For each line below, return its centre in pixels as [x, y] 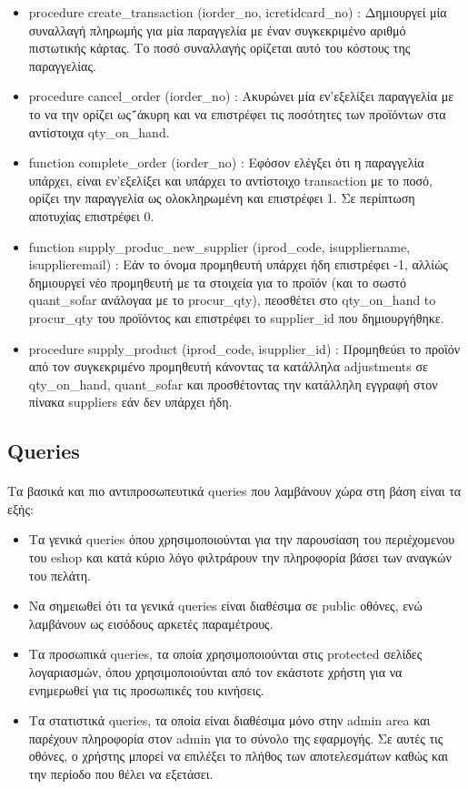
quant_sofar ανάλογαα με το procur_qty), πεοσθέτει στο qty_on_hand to [232, 300]
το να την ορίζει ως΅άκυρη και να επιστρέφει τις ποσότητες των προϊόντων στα [237, 113]
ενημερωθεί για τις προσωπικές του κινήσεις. [146, 689]
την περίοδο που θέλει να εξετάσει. [121, 773]
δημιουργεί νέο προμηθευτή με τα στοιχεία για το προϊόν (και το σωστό [217, 282]
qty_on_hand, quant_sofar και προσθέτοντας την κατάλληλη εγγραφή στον [233, 384]
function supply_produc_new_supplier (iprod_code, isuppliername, [219, 246]
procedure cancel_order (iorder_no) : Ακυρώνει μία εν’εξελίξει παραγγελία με [241, 96]
